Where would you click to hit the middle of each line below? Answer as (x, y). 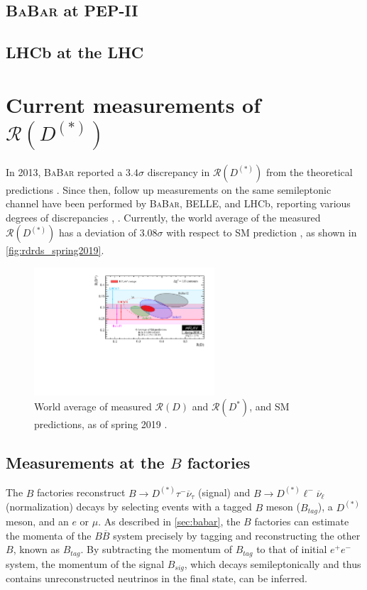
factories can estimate (302, 521)
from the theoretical (309, 171)
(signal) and (224, 492)
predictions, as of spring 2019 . (101, 424)
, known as (37, 549)
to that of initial (292, 549)
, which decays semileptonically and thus (273, 563)
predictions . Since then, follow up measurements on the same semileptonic (169, 189)
